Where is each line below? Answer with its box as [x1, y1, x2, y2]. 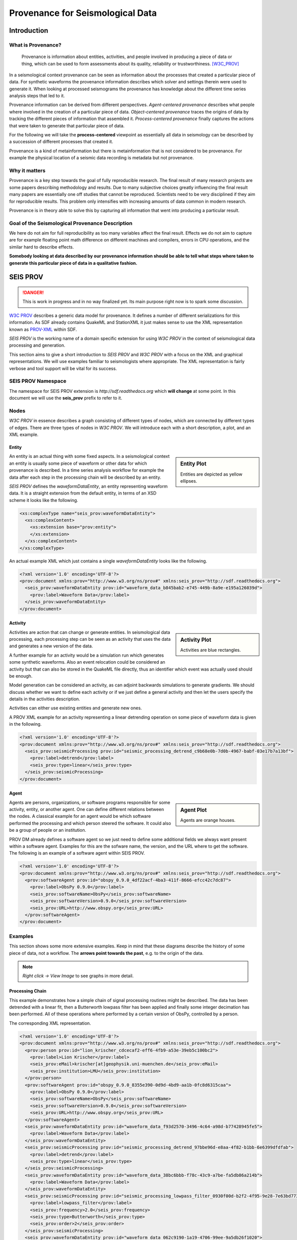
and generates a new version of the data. [9, 643, 94, 649]
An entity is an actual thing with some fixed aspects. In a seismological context [9, 453, 170, 459]
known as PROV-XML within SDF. [9, 326, 77, 332]
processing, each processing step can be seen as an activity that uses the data [9, 636, 171, 642]
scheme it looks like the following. [9, 497, 79, 503]
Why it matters [9, 167, 46, 174]
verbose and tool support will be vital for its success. [9, 365, 117, 372]
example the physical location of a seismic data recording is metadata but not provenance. [9, 155, 194, 161]
